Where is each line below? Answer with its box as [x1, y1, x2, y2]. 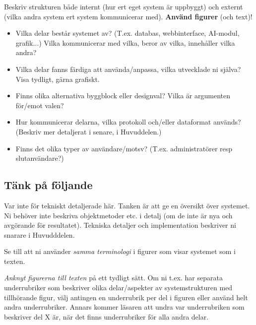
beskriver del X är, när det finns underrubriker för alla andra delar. [4, 311, 209, 322]
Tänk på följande [4, 177, 93, 193]
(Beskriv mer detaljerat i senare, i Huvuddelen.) [15, 126, 162, 136]
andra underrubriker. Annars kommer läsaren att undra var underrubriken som [4, 302, 245, 312]
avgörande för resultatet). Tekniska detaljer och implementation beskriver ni [4, 220, 236, 230]
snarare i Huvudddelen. [4, 229, 75, 240]
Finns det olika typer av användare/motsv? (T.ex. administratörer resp [15, 143, 233, 153]
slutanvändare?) [15, 153, 64, 163]
